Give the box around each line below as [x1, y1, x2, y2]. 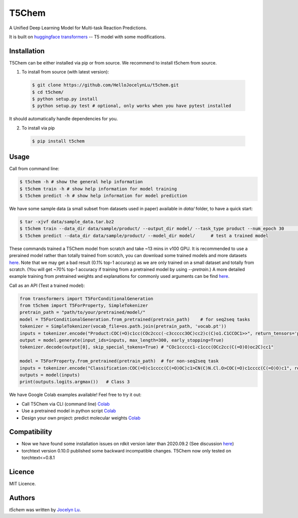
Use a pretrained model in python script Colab [21, 408, 116, 414]
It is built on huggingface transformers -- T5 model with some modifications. [9, 34, 166, 40]
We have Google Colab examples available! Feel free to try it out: [9, 392, 142, 398]
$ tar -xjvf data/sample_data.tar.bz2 [19, 219, 114, 224]
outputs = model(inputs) [19, 372, 80, 378]
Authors [9, 494, 35, 502]
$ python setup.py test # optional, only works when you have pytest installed [32, 103, 231, 109]
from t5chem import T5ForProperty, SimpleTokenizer [19, 303, 149, 309]
